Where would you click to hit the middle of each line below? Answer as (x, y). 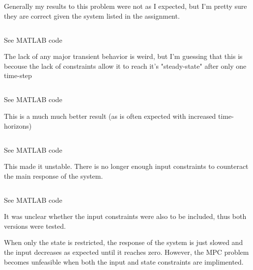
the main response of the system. (54, 175)
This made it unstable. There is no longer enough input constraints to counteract (126, 166)
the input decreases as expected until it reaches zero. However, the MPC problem (126, 252)
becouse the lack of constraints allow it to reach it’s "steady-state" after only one (125, 66)
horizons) (18, 125)
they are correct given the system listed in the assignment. (92, 15)
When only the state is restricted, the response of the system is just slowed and (124, 242)
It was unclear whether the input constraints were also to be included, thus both (125, 216)
